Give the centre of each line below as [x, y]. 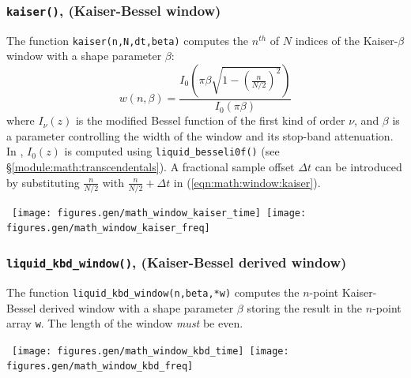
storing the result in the [305, 307]
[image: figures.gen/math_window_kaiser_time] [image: [159, 213]
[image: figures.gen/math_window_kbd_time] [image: [151, 351]
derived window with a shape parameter [136, 307]
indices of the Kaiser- [347, 40]
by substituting [43, 182]
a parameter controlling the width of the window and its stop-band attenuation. [200, 135]
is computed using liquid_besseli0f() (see [172, 151]
